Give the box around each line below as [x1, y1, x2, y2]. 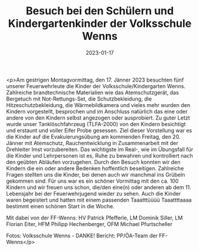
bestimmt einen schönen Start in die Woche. [6, 202, 115, 209]
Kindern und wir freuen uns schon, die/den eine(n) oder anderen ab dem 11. [6, 183, 191, 191]
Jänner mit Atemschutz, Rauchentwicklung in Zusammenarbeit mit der [6, 139, 179, 146]
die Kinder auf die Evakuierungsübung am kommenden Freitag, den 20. [6, 133, 181, 140]
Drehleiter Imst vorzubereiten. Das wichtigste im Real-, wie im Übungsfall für [6, 146, 194, 153]
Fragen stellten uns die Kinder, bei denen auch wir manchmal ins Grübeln [6, 171, 185, 178]
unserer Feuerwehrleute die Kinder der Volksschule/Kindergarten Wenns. [6, 82, 186, 90]
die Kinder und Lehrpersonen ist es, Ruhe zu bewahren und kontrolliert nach [6, 152, 193, 159]
